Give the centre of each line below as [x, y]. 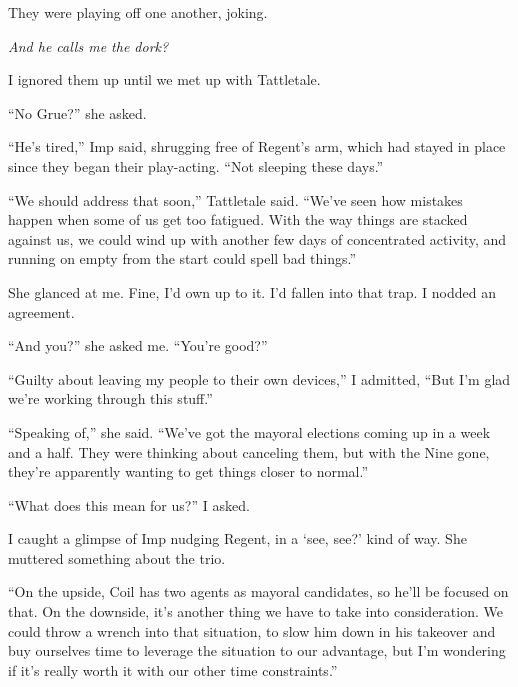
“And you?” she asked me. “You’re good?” [138, 345]
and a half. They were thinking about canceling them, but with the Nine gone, [249, 451]
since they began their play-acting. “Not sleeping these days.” [196, 165]
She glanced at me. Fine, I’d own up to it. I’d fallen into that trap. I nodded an [252, 291]
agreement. [41, 311]
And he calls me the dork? [88, 45]
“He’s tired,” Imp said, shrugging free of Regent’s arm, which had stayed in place [257, 146]
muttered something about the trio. [117, 557]
